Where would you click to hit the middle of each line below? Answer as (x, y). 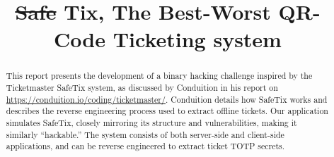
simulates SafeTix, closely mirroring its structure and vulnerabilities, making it (151, 122)
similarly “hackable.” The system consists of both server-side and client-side (145, 134)
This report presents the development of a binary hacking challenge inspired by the (159, 76)
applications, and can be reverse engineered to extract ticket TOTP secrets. (145, 146)
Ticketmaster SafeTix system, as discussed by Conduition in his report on (142, 88)
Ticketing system (197, 39)
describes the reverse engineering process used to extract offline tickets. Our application (167, 111)
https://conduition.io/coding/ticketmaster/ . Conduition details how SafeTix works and (167, 99)
